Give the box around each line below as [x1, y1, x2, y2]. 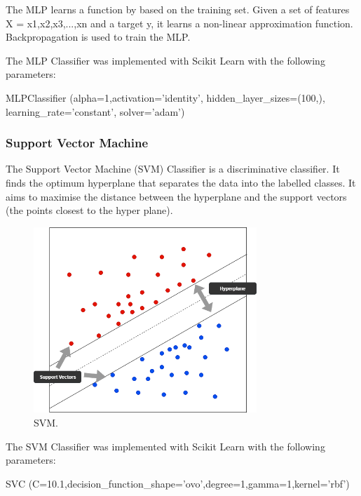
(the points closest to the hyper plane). [6, 203, 173, 217]
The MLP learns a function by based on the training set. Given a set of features [6, 2, 350, 16]
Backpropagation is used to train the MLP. [6, 29, 191, 44]
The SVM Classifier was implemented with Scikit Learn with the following [6, 438, 325, 453]
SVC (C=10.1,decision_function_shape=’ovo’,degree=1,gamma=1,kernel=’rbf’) [6, 476, 350, 490]
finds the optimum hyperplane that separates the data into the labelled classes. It [6, 175, 356, 189]
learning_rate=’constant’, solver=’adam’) [6, 104, 185, 119]
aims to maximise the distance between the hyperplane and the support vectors [6, 189, 347, 203]
